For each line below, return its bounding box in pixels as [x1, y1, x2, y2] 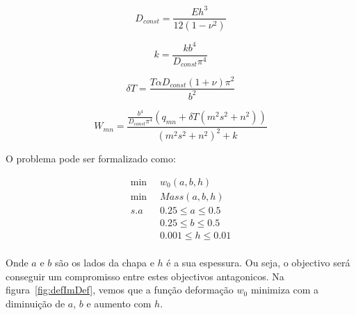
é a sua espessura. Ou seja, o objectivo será [166, 255, 350, 269]
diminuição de [6, 296, 65, 310]
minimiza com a [250, 282, 319, 297]
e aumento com [86, 296, 152, 310]
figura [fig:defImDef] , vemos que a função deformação [6, 282, 234, 297]
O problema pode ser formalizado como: [6, 151, 176, 166]
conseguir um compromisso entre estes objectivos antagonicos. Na [6, 269, 284, 283]
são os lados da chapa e [54, 255, 154, 269]
